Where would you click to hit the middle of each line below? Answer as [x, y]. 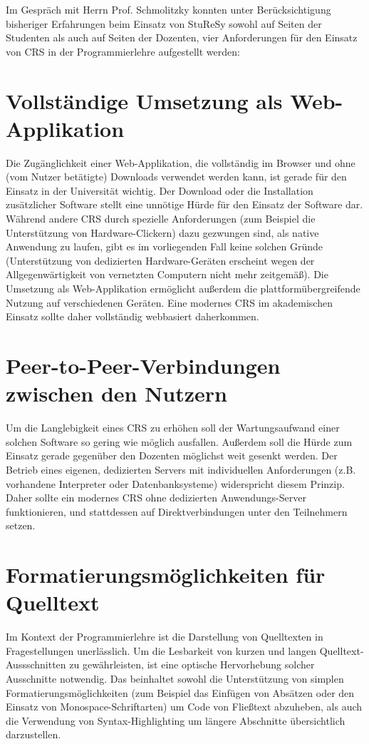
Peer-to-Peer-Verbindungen [143, 365]
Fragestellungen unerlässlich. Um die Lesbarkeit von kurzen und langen [161, 650]
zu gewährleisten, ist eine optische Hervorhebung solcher [192, 664]
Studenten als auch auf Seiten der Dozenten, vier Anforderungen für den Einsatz [182, 37]
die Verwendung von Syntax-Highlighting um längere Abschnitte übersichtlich [176, 720]
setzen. [21, 525]
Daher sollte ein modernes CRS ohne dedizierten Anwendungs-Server [156, 498]
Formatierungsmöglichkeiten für [166, 575]
